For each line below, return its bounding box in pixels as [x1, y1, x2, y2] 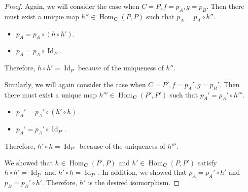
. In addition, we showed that [98, 167, 187, 177]
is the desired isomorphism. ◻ [88, 177, 179, 187]
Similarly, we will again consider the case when [4, 79, 146, 89]
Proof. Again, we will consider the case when [4, 1, 140, 11]
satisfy [197, 157, 217, 167]
